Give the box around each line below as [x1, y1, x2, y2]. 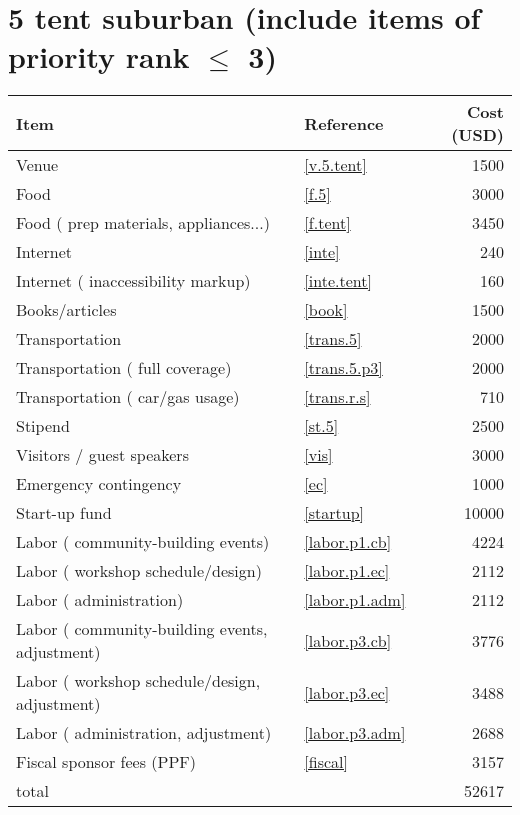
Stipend [16, 414, 70, 438]
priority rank [8, 36, 190, 77]
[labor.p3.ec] [304, 680, 390, 704]
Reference [304, 111, 384, 135]
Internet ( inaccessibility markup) [16, 269, 251, 293]
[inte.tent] [304, 269, 372, 293]
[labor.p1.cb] [304, 530, 392, 554]
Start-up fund [16, 501, 112, 525]
